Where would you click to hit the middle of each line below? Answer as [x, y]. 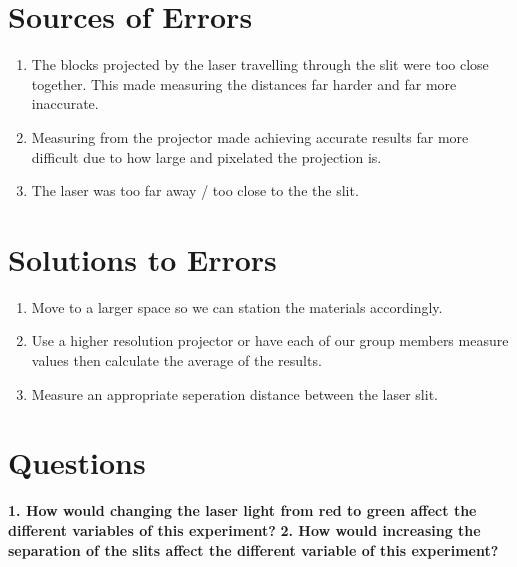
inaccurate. [65, 103]
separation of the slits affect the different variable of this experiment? [253, 549]
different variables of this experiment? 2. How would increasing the [244, 529]
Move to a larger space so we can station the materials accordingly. [237, 306]
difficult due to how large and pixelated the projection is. [206, 156]
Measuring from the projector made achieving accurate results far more [250, 136]
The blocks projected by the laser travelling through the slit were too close [260, 64]
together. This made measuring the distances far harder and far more [244, 83]
